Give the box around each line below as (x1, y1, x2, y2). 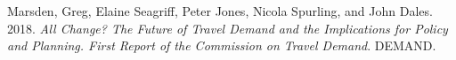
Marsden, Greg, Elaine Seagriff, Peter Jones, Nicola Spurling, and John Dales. (7, 2, 433, 19)
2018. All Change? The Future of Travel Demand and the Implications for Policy (7, 19, 448, 37)
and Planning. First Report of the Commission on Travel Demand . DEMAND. (7, 36, 436, 55)
